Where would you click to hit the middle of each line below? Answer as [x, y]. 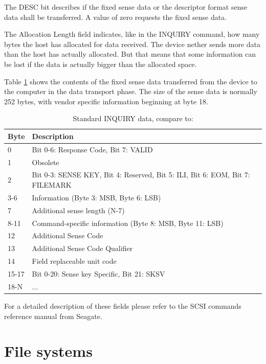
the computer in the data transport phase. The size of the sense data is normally [131, 91]
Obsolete [46, 162]
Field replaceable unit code [74, 261]
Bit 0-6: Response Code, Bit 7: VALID [92, 149]
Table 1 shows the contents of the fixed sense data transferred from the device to [131, 81]
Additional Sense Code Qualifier [82, 248]
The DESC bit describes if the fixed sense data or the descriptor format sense [126, 7]
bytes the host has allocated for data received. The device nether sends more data [132, 44]
